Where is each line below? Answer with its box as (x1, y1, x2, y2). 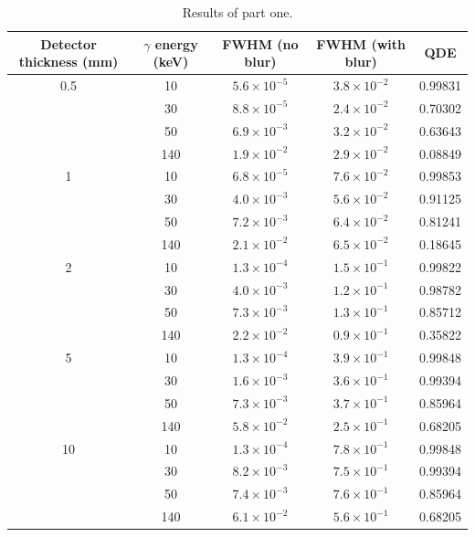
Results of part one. (182, 3, 293, 21)
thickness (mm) (18, 52, 119, 71)
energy (154, 34, 198, 53)
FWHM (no (222, 34, 299, 53)
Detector (40, 34, 97, 53)
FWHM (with (316, 34, 406, 53)
